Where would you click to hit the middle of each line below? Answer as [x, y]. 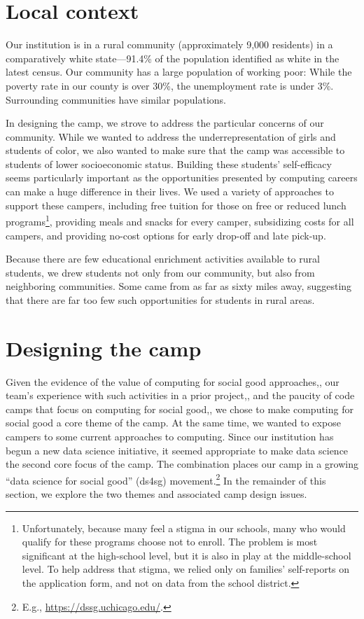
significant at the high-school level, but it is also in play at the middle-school [187, 555]
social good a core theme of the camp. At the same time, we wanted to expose [173, 423]
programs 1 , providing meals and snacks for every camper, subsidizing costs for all [180, 220]
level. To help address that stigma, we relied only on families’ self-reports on [186, 569]
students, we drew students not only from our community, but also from [160, 272]
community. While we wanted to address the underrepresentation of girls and [171, 136]
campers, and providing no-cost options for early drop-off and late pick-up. [166, 235]
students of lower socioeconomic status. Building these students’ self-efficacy [169, 164]
